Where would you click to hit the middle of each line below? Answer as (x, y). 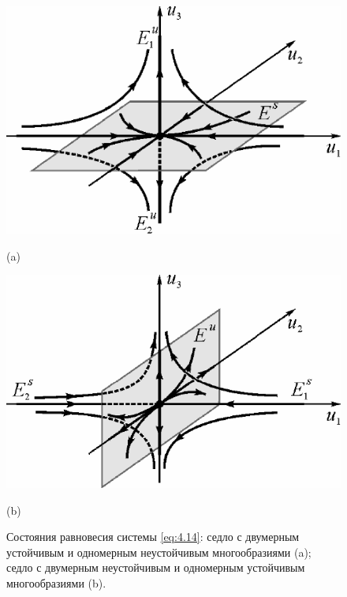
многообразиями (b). (56, 583)
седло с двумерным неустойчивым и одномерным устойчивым (156, 567)
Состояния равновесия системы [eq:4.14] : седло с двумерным (153, 537)
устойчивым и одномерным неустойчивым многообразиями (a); (159, 552)
